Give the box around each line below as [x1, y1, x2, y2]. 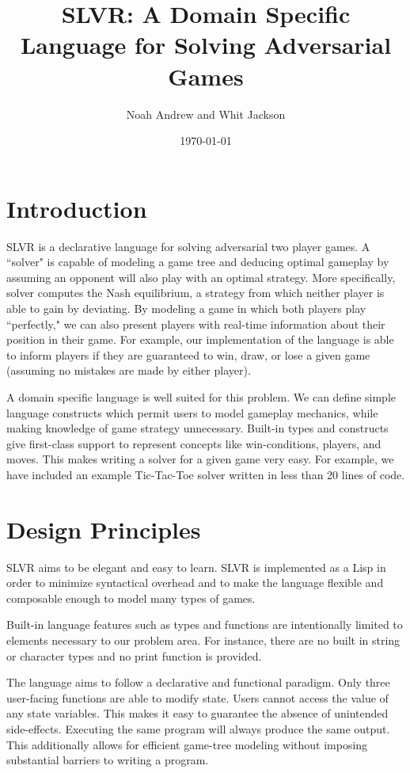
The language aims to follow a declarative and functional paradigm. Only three [6, 674, 390, 691]
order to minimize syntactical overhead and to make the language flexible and [6, 574, 384, 591]
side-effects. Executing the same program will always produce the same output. [6, 721, 390, 737]
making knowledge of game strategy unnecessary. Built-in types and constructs [6, 420, 389, 436]
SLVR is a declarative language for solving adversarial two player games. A [6, 238, 370, 254]
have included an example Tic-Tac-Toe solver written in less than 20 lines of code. [6, 466, 405, 482]
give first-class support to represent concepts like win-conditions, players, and [6, 435, 382, 451]
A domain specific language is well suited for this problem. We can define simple [6, 388, 396, 405]
